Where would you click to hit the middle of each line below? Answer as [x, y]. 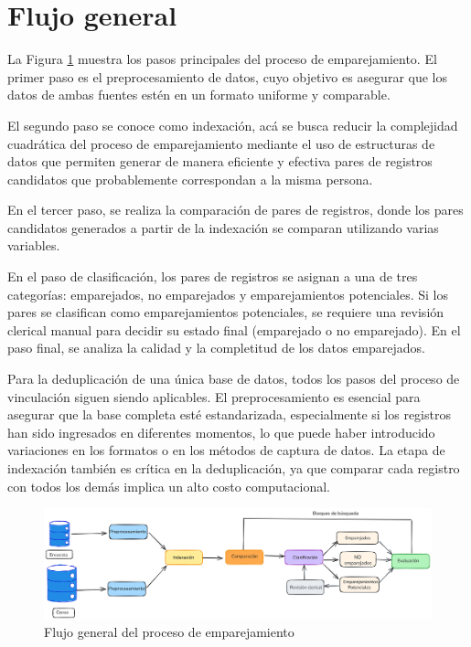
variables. [34, 245]
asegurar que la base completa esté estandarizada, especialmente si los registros [229, 414]
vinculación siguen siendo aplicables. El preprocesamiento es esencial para [214, 396]
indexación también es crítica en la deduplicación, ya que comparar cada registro [234, 468]
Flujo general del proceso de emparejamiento [169, 632]
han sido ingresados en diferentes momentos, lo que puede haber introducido [221, 432]
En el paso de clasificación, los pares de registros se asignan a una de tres [213, 276]
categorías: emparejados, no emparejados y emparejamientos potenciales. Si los [228, 294]
